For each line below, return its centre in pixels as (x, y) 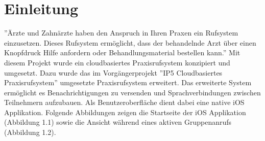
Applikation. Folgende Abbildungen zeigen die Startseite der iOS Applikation (125, 112)
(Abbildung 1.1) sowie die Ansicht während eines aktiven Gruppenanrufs (118, 122)
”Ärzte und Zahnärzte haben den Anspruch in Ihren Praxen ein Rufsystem (121, 33)
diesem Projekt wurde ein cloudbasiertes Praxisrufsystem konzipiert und (117, 62)
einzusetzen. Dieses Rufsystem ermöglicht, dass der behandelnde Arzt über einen (130, 42)
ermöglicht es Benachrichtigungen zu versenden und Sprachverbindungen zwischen (132, 92)
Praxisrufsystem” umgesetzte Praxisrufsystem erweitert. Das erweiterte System (128, 82)
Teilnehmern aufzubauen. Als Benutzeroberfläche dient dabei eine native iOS (124, 102)
